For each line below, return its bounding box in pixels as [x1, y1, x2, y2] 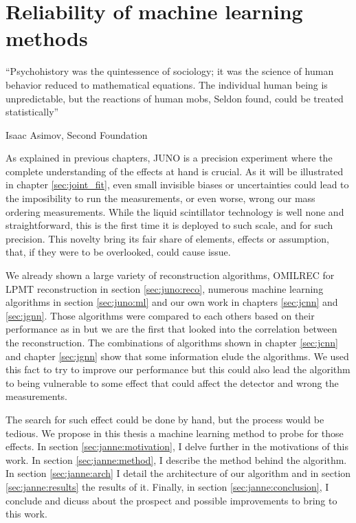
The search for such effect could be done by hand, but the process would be [5, 412, 324, 426]
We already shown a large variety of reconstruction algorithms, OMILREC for [5, 268, 335, 282]
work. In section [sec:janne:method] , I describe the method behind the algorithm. [5, 452, 347, 467]
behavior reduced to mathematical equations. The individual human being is [5, 77, 328, 91]
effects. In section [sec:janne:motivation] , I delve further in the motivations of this [5, 439, 349, 454]
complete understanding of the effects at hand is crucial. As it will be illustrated [5, 164, 344, 178]
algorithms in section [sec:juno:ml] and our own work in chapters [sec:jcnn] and [5, 295, 338, 309]
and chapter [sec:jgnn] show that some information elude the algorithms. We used [5, 348, 349, 363]
